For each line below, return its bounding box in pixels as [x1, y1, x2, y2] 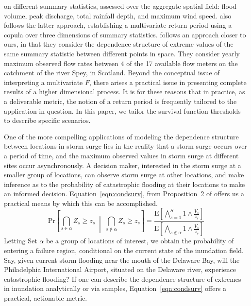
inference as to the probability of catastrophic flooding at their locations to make [4, 179, 245, 189]
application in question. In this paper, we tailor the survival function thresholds [4, 105, 241, 116]
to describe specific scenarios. [4, 115, 91, 125]
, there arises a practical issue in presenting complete [89, 77, 247, 87]
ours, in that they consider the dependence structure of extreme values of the [4, 39, 234, 49]
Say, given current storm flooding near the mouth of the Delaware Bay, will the [4, 255, 240, 265]
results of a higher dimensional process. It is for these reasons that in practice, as [4, 86, 245, 97]
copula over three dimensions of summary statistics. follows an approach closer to [4, 29, 246, 39]
